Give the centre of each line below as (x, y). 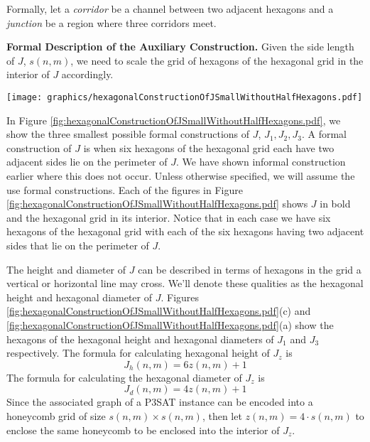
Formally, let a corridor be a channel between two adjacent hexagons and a (170, 9)
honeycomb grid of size (56, 415)
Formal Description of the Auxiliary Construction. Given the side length (180, 47)
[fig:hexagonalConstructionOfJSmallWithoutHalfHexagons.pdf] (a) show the (170, 324)
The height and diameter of (66, 269)
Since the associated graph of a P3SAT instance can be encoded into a (160, 402)
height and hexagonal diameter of (80, 297)
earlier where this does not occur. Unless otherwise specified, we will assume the (181, 176)
